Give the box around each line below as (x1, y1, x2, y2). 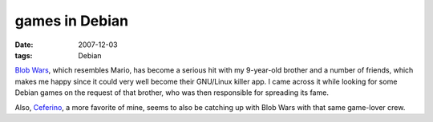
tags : (14, 50, 33, 60)
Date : (14, 40, 34, 49)
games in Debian (14, 12, 128, 30)
